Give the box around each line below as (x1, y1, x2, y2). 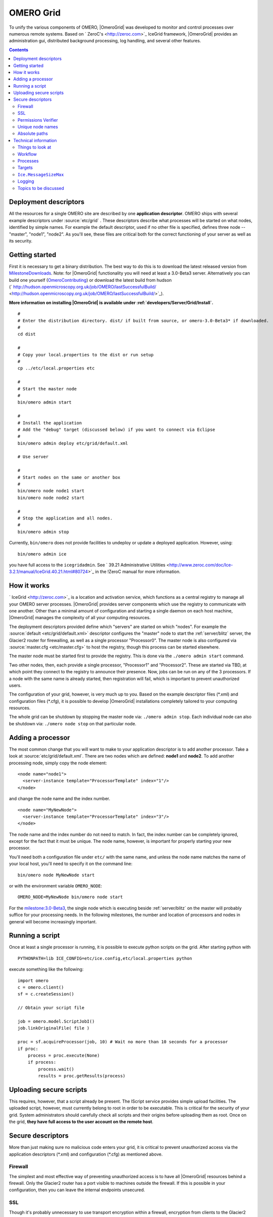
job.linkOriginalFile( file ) (18, 1025, 90, 1031)
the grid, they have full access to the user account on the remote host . (9, 1119, 153, 1125)
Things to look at (18, 144, 51, 150)
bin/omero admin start (18, 400, 72, 405)
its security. (9, 238, 33, 243)
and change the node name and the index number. (9, 796, 110, 802)
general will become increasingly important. (9, 919, 97, 924)
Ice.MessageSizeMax (18, 172, 64, 177)
